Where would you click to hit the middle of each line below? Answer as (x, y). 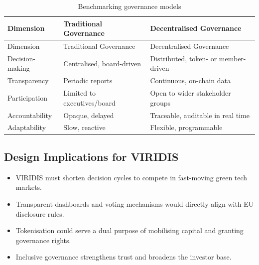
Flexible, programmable (186, 127)
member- (232, 58)
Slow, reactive (84, 127)
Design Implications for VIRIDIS (91, 156)
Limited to (80, 93)
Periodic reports (88, 80)
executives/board (89, 102)
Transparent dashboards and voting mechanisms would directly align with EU (135, 203)
